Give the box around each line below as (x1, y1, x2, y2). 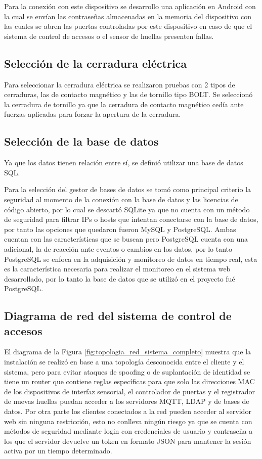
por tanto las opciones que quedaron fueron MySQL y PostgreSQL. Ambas (4, 223, 236, 234)
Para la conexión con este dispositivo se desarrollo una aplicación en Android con (4, 1, 256, 11)
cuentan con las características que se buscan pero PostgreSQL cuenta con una (4, 234, 248, 244)
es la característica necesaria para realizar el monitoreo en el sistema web (4, 263, 231, 274)
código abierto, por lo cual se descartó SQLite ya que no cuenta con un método (4, 204, 250, 214)
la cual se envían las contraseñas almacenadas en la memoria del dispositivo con (4, 11, 252, 21)
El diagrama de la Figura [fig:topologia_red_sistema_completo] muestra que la (4, 346, 251, 357)
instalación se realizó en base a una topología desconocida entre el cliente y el (4, 356, 244, 367)
